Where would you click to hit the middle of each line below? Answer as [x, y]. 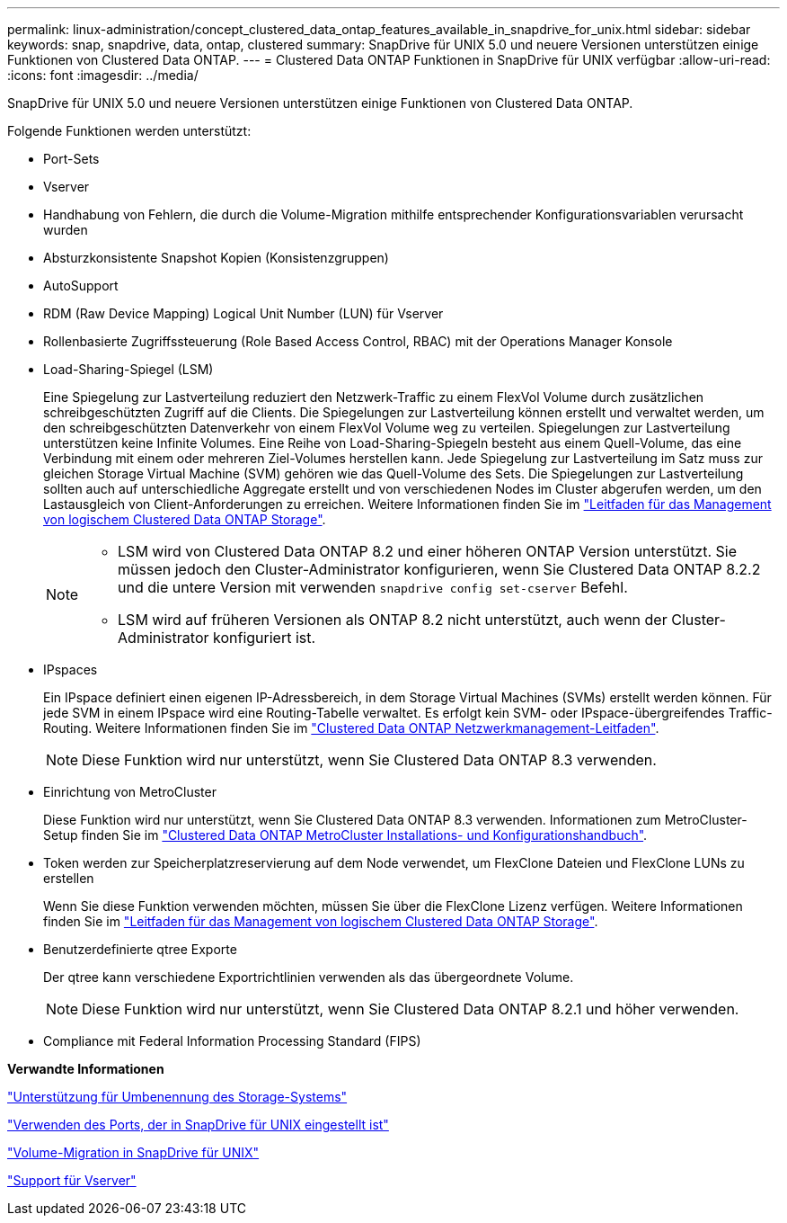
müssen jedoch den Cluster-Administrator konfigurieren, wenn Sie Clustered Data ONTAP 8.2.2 [439, 569]
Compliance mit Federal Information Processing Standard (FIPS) [232, 1041]
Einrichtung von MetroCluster [130, 792]
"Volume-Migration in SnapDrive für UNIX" [133, 1152]
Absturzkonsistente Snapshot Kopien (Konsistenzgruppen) [216, 258]
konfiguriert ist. [265, 638]
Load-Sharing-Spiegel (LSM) [128, 369]
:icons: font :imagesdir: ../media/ [103, 75]
